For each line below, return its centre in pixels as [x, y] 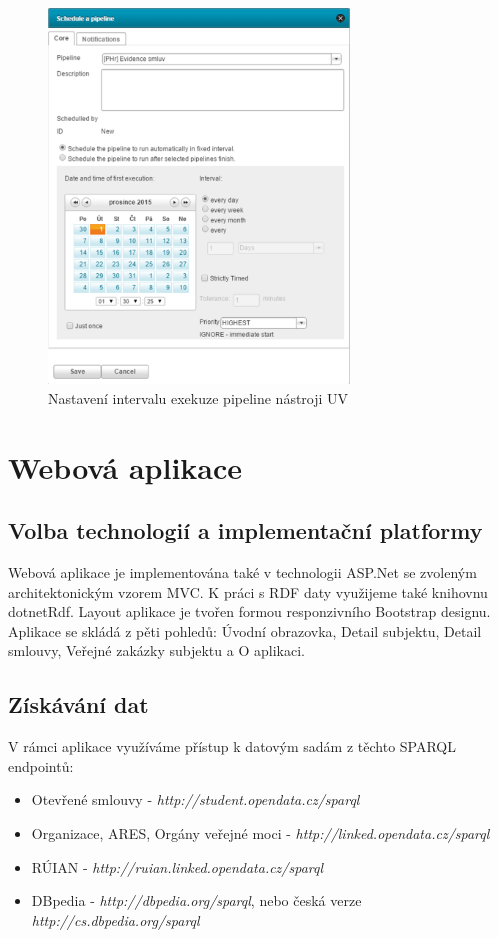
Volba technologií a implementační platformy [245, 530]
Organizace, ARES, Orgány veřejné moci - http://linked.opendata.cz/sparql [260, 832]
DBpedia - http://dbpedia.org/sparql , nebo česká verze [196, 900]
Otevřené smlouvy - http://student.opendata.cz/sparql [195, 799]
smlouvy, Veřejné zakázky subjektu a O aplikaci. [156, 650]
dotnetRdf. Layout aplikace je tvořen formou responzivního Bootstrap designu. [249, 611]
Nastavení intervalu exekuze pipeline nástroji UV [198, 397]
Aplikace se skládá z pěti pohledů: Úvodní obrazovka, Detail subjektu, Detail [245, 630]
